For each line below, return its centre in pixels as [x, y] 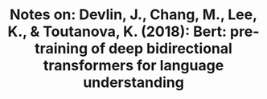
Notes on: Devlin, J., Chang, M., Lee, [133, 15]
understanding [133, 83]
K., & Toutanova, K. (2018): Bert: [117, 32]
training [61, 49]
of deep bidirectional [162, 49]
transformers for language [133, 66]
